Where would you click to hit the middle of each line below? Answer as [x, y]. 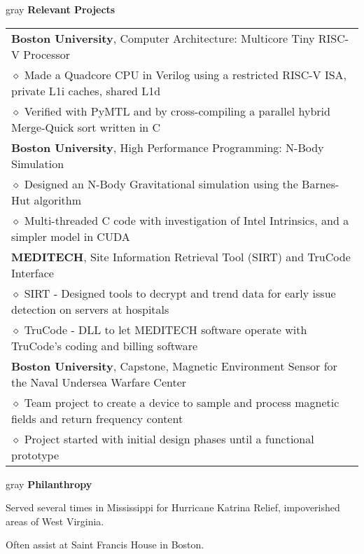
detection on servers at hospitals [90, 309]
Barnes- [321, 183]
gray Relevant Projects [61, 9]
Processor [47, 54]
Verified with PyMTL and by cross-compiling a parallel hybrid [177, 111]
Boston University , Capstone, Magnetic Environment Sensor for [174, 366]
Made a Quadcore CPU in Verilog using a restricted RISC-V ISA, [185, 74]
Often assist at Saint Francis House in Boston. [105, 545]
